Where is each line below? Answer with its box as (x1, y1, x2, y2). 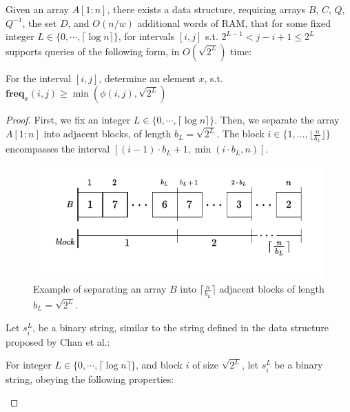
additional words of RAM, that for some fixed (137, 15, 331, 30)
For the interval (6, 70, 72, 85)
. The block (216, 126, 265, 141)
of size (192, 357, 218, 372)
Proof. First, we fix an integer (6, 112, 131, 127)
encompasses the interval (6, 141, 110, 156)
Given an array (6, 2, 69, 16)
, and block (135, 357, 183, 372)
